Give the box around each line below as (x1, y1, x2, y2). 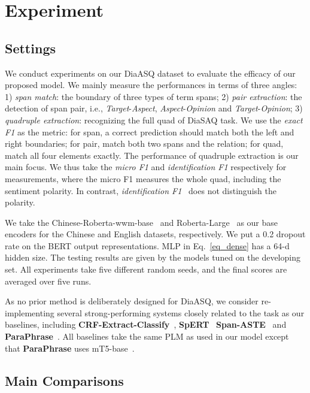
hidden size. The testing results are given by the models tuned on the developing (5, 251, 300, 264)
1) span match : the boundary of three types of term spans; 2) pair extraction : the (5, 90, 302, 102)
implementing (5, 306, 54, 319)
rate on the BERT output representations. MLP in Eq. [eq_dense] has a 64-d (5, 239, 290, 252)
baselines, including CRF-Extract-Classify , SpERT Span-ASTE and (5, 318, 287, 331)
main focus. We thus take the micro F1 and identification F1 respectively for (5, 161, 287, 173)
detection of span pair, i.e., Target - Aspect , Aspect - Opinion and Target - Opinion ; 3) (5, 102, 303, 114)
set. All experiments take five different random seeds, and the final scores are (5, 263, 287, 276)
